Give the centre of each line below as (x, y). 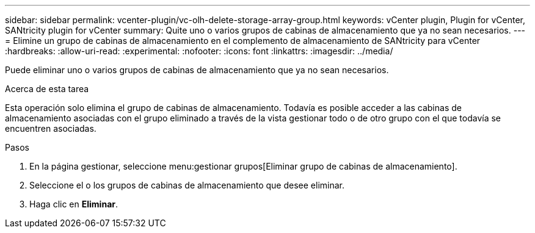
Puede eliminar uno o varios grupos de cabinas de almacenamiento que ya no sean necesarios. (197, 70)
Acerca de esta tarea (47, 89)
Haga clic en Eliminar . (74, 204)
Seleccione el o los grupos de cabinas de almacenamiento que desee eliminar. (187, 185)
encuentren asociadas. (51, 128)
